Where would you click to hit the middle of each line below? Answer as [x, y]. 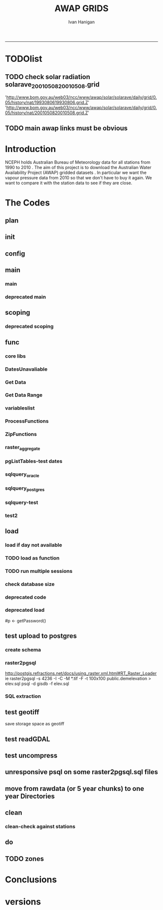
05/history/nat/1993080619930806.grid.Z [47, 103]
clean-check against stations [40, 826]
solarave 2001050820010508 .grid [52, 85]
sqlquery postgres [25, 489]
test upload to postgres [41, 636]
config [15, 253]
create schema [23, 650]
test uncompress [31, 755]
